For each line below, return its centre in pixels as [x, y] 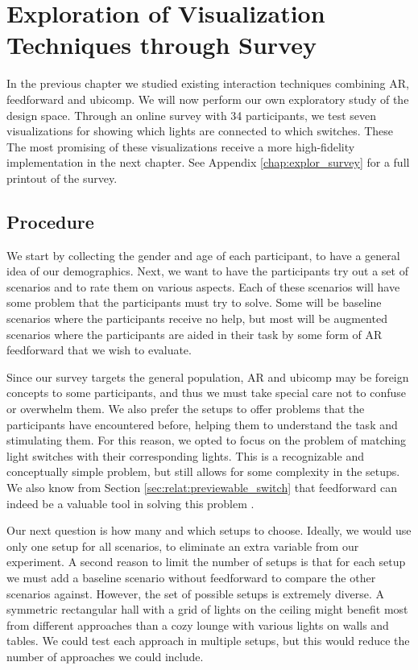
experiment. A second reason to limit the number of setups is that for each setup [206, 562]
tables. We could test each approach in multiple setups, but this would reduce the [208, 641]
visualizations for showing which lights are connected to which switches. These [200, 131]
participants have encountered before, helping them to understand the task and [202, 424]
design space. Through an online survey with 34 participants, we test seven [192, 115]
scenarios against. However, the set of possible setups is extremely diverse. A [196, 593]
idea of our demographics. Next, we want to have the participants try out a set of [207, 271]
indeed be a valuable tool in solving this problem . [130, 503]
